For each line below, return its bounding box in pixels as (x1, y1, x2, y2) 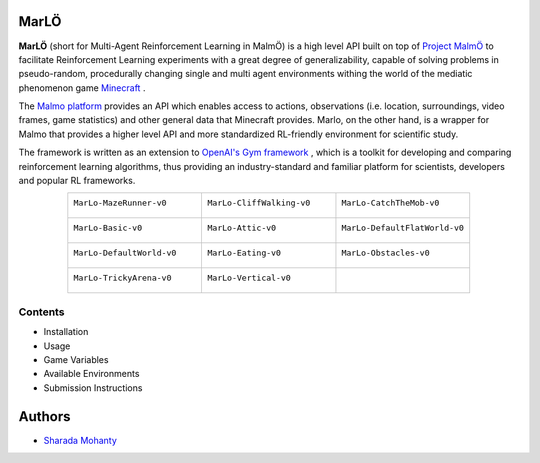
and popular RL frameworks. (18, 175, 136, 187)
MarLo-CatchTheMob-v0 (341, 198, 440, 209)
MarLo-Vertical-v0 (207, 273, 292, 284)
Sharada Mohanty (43, 434, 117, 446)
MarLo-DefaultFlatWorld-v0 (341, 223, 465, 234)
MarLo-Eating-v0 (207, 248, 282, 259)
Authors (18, 408, 71, 425)
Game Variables (43, 353, 109, 365)
